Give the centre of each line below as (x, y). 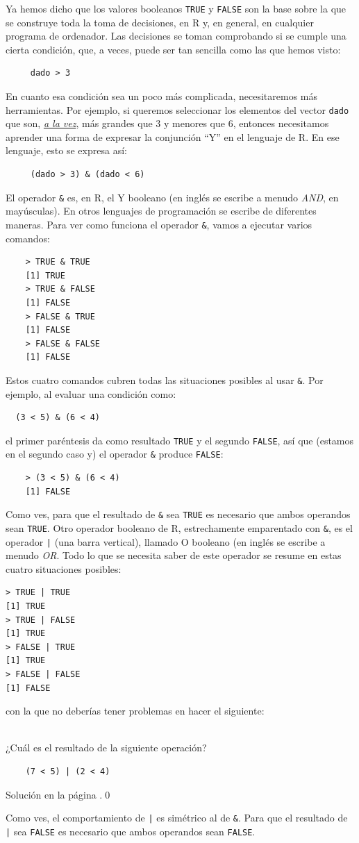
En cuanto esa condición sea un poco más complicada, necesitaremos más (162, 96)
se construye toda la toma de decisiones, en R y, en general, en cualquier (160, 22)
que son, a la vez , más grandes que (79, 123)
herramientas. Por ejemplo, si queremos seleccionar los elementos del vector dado (177, 109)
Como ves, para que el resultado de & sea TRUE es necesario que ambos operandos (178, 514)
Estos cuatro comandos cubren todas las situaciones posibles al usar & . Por (165, 379)
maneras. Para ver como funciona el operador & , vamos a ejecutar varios (159, 224)
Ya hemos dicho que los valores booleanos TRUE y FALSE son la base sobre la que (176, 8)
